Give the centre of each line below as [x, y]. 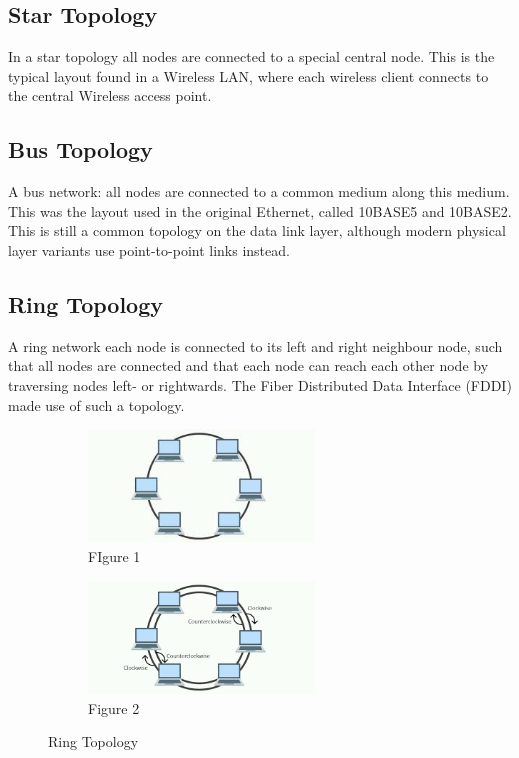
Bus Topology [80, 149]
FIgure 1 [114, 556]
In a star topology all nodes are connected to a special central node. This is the [251, 56]
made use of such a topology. [96, 404]
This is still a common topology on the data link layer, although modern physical [257, 230]
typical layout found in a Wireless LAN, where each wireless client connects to [248, 75]
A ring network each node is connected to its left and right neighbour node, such [255, 345]
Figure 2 [114, 707]
